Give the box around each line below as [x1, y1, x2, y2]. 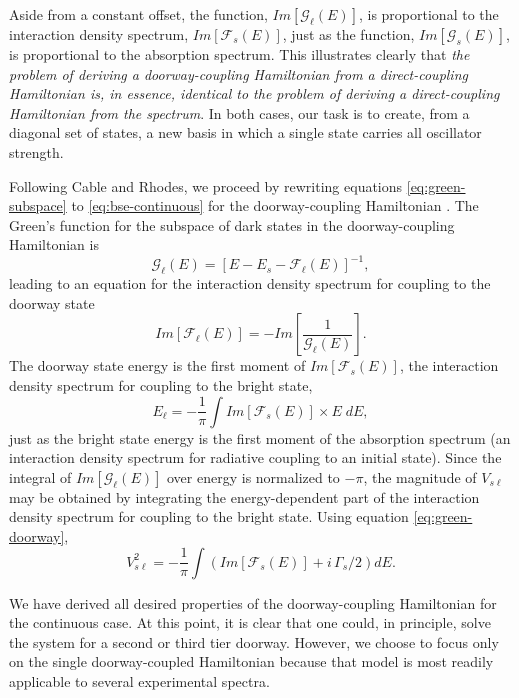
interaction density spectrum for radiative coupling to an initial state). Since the [9, 447, 502, 468]
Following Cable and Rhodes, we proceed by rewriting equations [9, 175, 403, 196]
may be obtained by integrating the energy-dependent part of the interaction [9, 486, 480, 507]
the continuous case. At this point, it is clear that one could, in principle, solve [9, 612, 491, 633]
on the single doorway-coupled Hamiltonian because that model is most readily [9, 651, 494, 672]
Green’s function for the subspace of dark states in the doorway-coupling [9, 214, 455, 235]
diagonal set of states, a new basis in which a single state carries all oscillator [9, 122, 482, 143]
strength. [9, 141, 64, 162]
